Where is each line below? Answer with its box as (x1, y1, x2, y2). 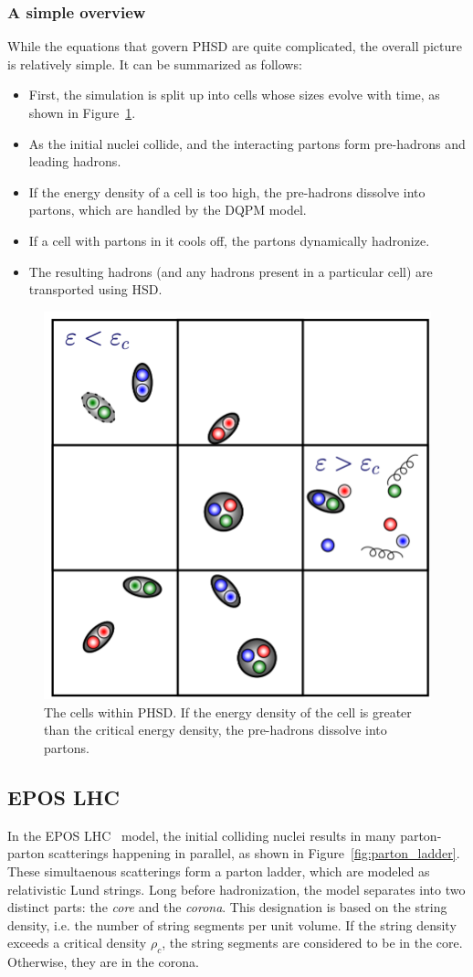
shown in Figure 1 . (28, 103, 136, 122)
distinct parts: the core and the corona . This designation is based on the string (7, 897, 447, 917)
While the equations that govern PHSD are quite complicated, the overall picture (7, 37, 463, 56)
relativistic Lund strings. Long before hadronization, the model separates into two (7, 879, 466, 898)
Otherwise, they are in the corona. (7, 952, 199, 972)
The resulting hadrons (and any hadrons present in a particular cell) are (28, 261, 433, 281)
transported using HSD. (28, 280, 163, 299)
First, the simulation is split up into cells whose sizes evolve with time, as (28, 85, 440, 104)
